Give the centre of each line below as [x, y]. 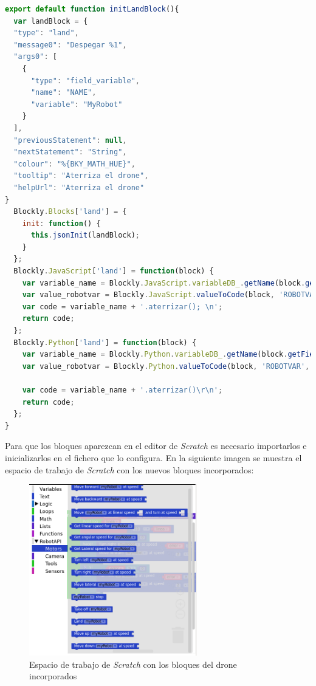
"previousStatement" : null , [70, 140]
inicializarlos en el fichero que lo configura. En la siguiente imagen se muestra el [153, 457]
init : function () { [61, 223]
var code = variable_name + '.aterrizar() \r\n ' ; [122, 390]
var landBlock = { [51, 21]
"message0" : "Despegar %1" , [70, 45]
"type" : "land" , [46, 33]
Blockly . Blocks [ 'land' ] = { [70, 212]
